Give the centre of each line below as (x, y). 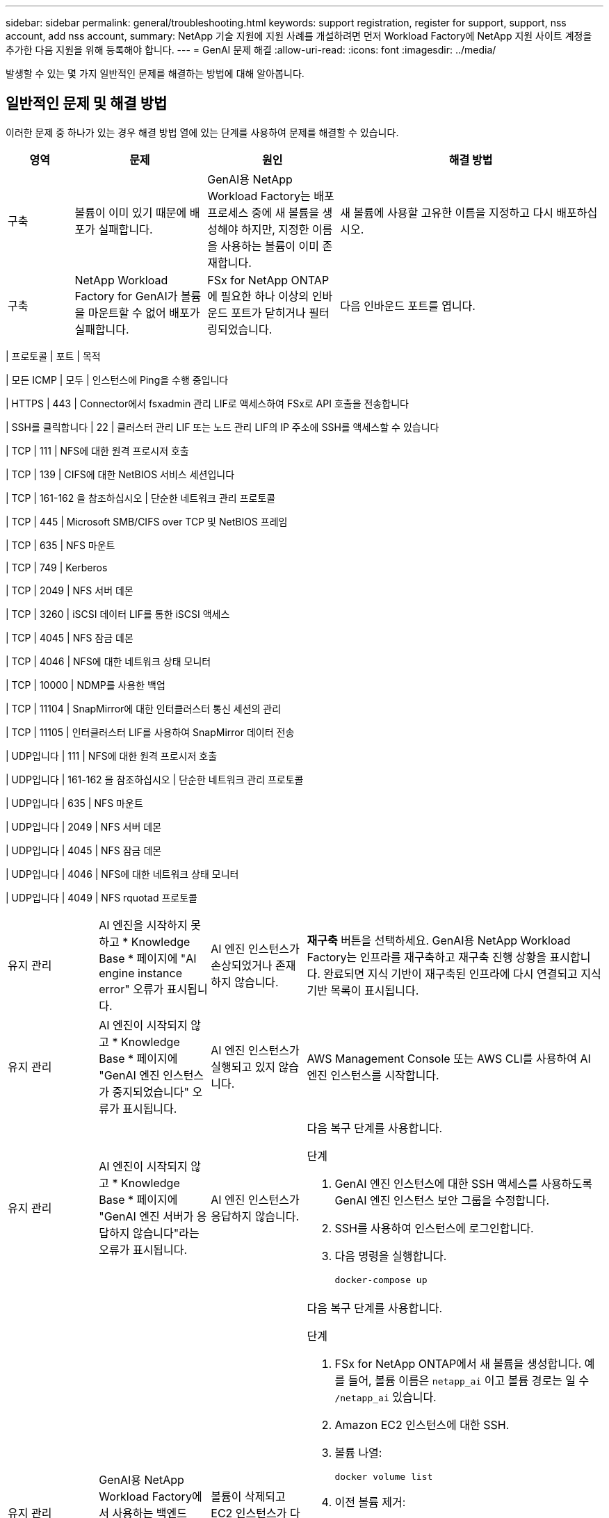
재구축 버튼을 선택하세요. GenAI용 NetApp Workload (439, 940)
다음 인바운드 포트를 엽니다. (408, 305)
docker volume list (384, 1476)
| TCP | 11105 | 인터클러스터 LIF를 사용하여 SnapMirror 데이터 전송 (150, 732)
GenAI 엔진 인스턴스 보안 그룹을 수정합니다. (442, 1200)
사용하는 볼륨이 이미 (270, 246)
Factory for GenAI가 (126, 296)
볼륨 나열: (358, 1452)
